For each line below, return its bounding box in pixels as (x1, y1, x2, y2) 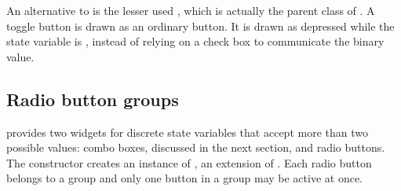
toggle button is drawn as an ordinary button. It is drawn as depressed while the (6, 17, 395, 34)
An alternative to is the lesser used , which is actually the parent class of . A (6, 2, 375, 18)
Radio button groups (6, 86, 179, 111)
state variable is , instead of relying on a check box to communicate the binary (6, 33, 385, 50)
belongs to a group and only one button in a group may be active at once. (6, 170, 363, 186)
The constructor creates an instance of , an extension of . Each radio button (6, 154, 372, 171)
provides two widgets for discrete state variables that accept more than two (6, 123, 368, 140)
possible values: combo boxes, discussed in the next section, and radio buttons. (6, 139, 385, 156)
